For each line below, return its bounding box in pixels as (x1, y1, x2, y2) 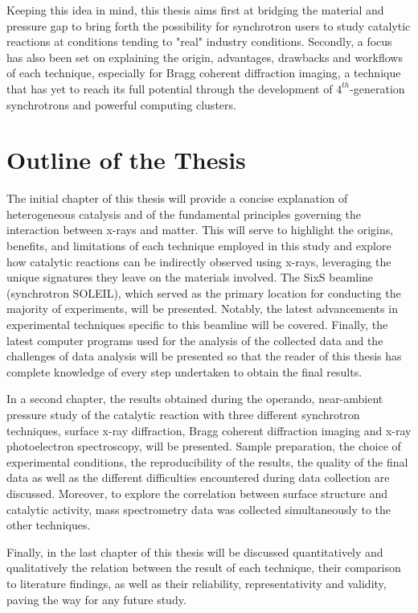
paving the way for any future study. (6, 590, 186, 607)
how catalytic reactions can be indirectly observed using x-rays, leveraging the (6, 253, 391, 269)
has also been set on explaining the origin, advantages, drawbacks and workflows (6, 48, 403, 65)
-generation (350, 80, 405, 97)
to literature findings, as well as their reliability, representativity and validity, (6, 574, 387, 591)
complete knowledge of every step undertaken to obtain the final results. (6, 363, 363, 380)
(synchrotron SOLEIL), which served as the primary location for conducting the (6, 284, 401, 301)
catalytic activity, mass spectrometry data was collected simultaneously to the (6, 500, 391, 517)
